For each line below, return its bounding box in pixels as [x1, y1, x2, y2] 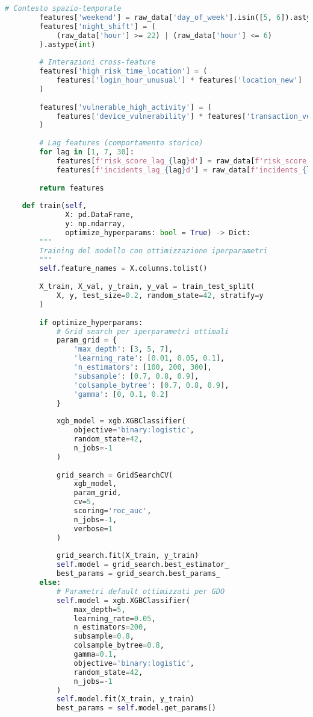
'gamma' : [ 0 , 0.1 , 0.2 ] [73, 390, 169, 399]
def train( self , [22, 201, 87, 210]
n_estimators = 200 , [73, 623, 147, 632]
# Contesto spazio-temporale [5, 4, 122, 13]
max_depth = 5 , [73, 605, 126, 614]
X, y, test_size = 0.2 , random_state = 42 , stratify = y [56, 291, 264, 300]
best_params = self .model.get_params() [56, 704, 216, 713]
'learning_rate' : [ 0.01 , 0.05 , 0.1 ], [73, 354, 225, 363]
